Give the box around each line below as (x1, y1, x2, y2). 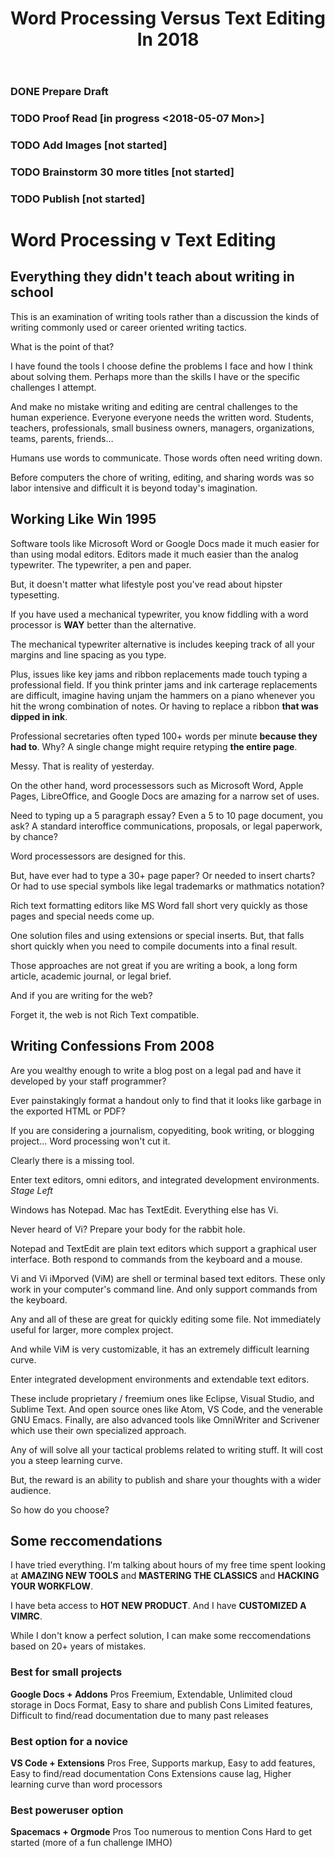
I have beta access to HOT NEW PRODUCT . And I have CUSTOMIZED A (10, 1600, 307, 1612)
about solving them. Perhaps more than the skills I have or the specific (10, 370, 300, 382)
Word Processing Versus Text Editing (10, 7, 326, 30)
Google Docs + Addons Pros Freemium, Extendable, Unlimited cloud (10, 1688, 293, 1700)
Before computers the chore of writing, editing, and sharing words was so (10, 471, 315, 483)
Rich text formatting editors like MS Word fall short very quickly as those (10, 899, 308, 911)
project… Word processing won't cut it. (10, 1135, 171, 1147)
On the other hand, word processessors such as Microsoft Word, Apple (10, 779, 304, 791)
